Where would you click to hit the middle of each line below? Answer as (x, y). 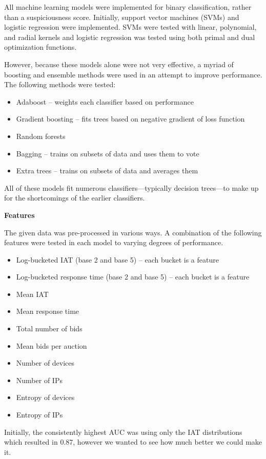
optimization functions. (40, 47)
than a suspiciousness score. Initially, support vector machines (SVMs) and (122, 17)
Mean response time (48, 311)
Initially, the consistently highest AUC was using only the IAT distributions (123, 432)
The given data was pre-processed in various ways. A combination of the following (133, 232)
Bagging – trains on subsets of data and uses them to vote (108, 153)
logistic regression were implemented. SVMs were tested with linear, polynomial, (130, 27)
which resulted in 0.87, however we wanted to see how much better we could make (133, 442)
